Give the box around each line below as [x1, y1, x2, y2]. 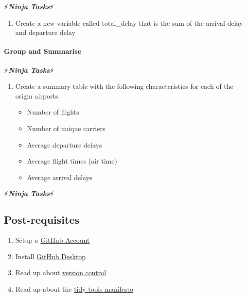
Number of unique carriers [27, 123, 106, 133]
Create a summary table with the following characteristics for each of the [15, 81, 233, 91]
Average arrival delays [27, 172, 92, 182]
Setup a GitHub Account [15, 235, 90, 245]
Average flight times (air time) [27, 156, 117, 166]
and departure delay [15, 27, 75, 37]
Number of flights [27, 107, 79, 117]
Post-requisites [4, 212, 79, 227]
